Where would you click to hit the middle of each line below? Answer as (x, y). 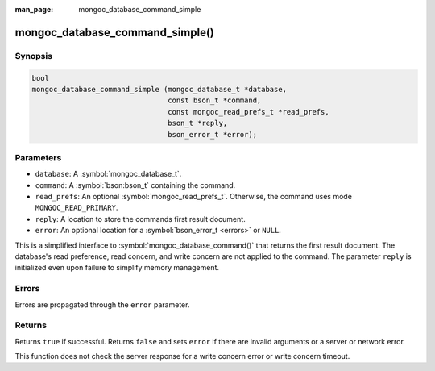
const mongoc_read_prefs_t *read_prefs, (249, 112)
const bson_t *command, (215, 100)
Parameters (38, 157)
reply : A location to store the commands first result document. (140, 219)
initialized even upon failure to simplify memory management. (117, 268)
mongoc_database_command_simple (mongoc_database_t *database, (159, 89)
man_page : (34, 9)
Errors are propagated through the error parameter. (102, 304)
